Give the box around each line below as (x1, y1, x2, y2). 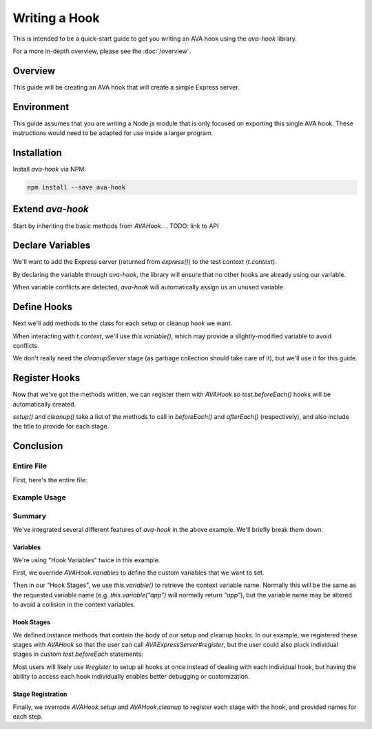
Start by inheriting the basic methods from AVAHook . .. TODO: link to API (12, 221, 219, 230)
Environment (12, 101, 70, 113)
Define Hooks (12, 301, 72, 313)
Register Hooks (12, 372, 81, 384)
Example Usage (12, 493, 66, 502)
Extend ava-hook (12, 203, 89, 215)
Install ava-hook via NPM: (12, 165, 86, 174)
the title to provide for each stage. (12, 422, 110, 431)
